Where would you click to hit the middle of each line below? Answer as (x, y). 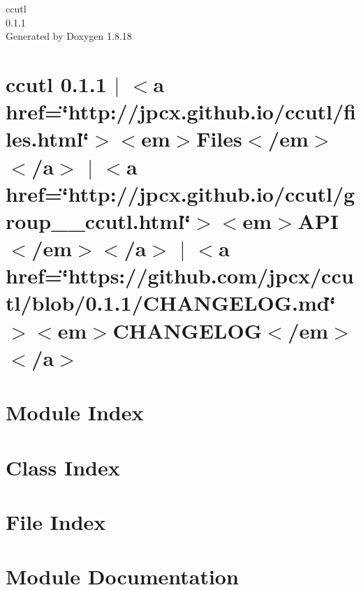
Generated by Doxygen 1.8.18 (69, 36)
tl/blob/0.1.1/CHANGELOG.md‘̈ (171, 303)
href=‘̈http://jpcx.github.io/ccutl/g (180, 193)
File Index (56, 521)
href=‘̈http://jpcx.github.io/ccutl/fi (181, 111)
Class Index (63, 467)
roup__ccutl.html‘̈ (98, 220)
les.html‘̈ (47, 139)
